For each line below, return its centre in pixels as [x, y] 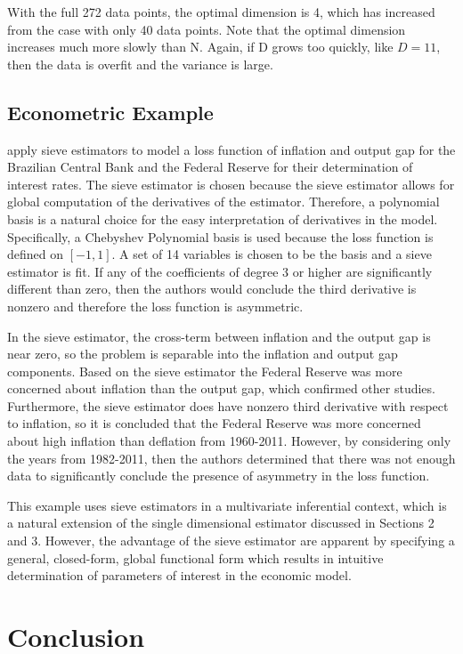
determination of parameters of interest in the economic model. [179, 575]
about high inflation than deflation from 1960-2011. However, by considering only [229, 441]
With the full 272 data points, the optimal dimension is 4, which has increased [221, 12]
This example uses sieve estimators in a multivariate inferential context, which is [227, 505]
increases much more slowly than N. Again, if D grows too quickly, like [200, 47]
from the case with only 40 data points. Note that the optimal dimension [207, 29]
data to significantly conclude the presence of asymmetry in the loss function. [219, 476]
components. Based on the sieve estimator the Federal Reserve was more [205, 371]
